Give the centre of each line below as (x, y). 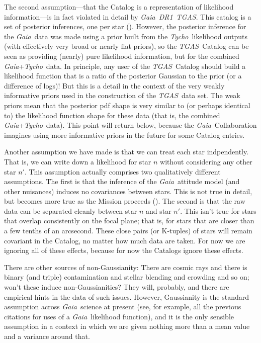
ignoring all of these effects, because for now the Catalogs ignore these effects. (124, 250)
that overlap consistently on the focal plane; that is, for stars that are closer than (129, 221)
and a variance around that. (47, 336)
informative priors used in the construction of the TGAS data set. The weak (122, 95)
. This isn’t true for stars (218, 210)
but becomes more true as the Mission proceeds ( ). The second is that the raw (125, 201)
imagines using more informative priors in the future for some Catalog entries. (124, 135)
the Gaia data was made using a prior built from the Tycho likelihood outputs (126, 36)
